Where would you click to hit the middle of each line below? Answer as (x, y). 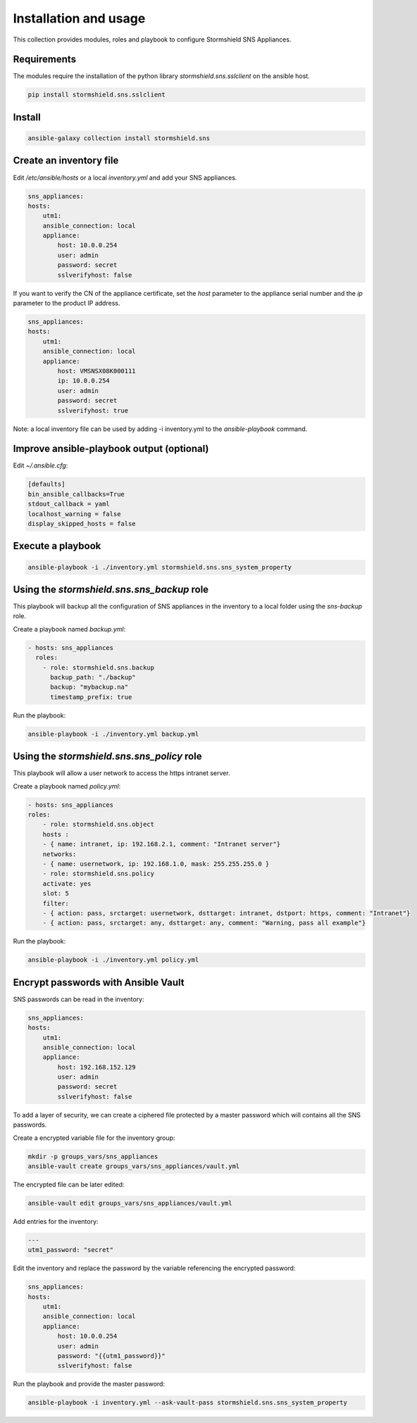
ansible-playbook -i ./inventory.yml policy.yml (113, 960)
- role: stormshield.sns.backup (99, 667)
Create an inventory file (66, 161)
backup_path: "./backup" (93, 677)
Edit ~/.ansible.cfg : (41, 465)
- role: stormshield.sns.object (99, 825)
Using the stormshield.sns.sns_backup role (111, 589)
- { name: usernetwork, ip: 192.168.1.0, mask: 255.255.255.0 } (156, 864)
